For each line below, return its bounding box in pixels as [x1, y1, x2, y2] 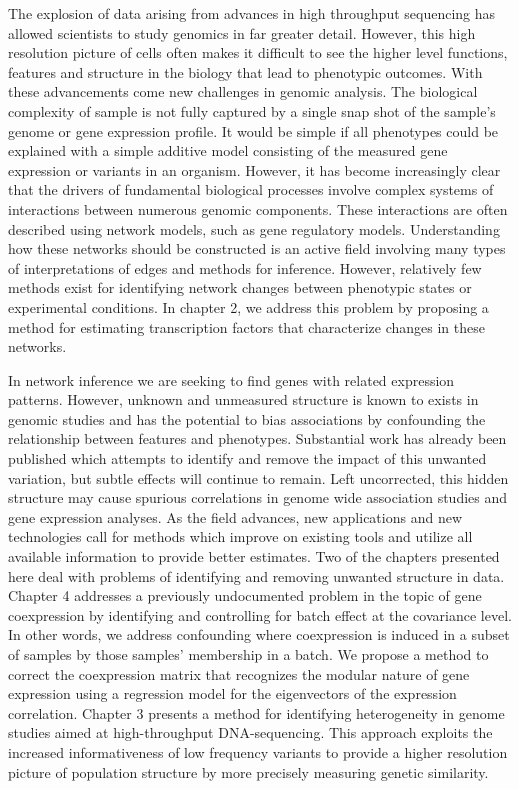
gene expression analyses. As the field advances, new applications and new [8, 506, 462, 527]
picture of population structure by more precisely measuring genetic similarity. [8, 761, 489, 782]
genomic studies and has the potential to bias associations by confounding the [8, 408, 486, 429]
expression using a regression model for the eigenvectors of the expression [8, 683, 457, 704]
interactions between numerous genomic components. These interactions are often [8, 198, 508, 219]
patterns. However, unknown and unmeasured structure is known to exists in [8, 389, 479, 410]
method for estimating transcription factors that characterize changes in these [8, 316, 485, 337]
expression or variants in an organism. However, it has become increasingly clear [8, 159, 501, 180]
